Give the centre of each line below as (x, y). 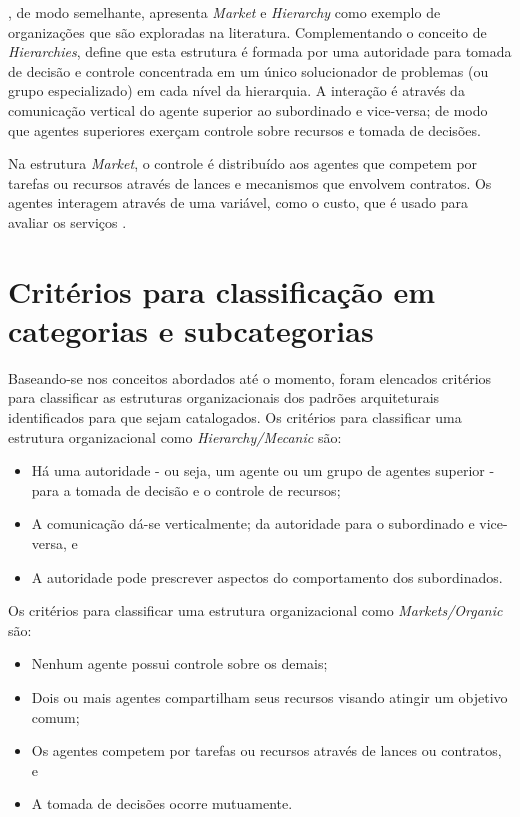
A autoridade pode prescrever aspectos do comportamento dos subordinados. (267, 576)
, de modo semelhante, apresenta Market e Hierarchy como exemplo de (224, 12)
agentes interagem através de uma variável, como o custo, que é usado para (238, 202)
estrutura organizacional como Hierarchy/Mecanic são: (175, 436)
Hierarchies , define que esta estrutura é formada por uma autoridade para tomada (260, 51)
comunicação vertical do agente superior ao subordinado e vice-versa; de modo (248, 109)
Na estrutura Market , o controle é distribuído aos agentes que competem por (243, 163)
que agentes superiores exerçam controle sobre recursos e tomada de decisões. (244, 129)
